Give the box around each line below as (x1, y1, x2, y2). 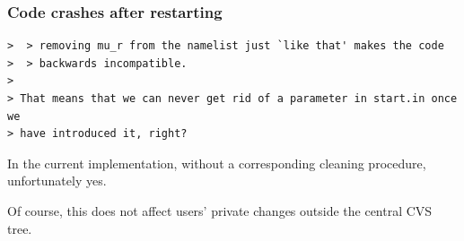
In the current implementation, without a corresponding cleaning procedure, (7, 153, 426, 172)
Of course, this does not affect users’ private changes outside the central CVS (7, 201, 433, 219)
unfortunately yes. (7, 171, 107, 190)
